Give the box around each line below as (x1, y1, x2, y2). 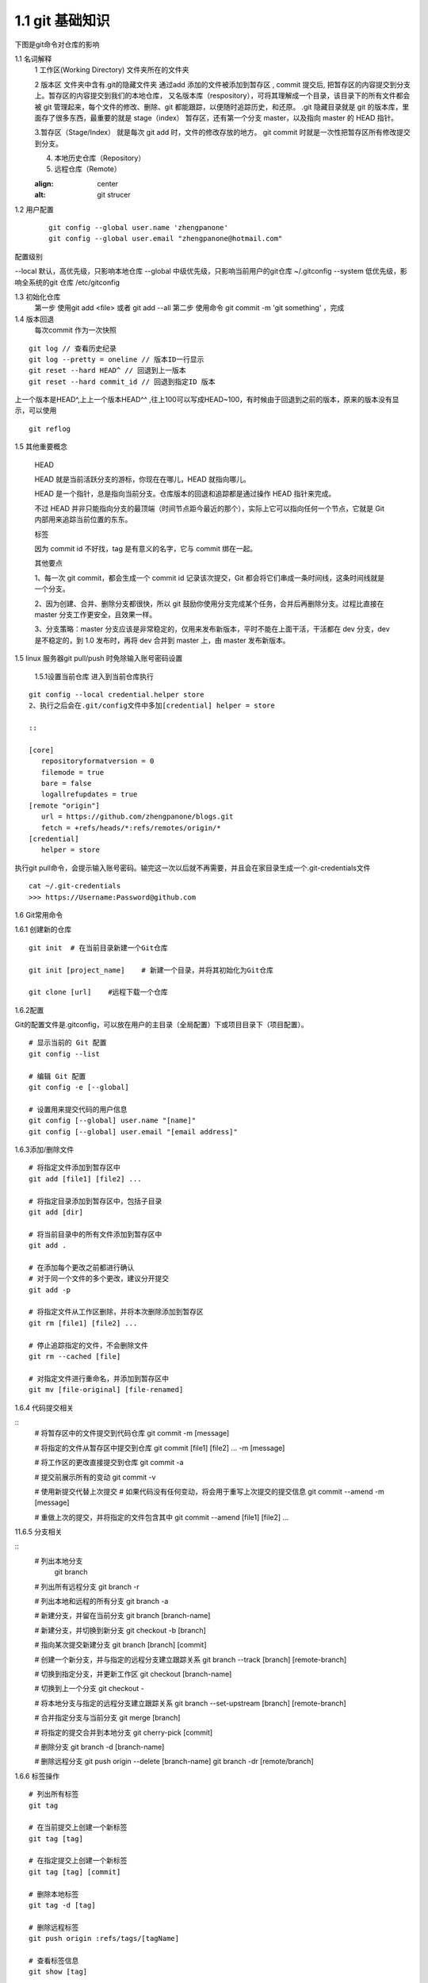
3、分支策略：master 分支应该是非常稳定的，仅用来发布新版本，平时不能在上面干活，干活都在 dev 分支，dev (34, 624, 390, 634)
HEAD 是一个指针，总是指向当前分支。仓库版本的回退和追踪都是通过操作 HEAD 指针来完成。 (34, 489, 336, 499)
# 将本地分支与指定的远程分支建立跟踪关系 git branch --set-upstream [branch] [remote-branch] (34, 1698, 346, 1708)
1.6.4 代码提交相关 (14, 1402, 75, 1412)
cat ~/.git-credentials (29, 881, 121, 891)
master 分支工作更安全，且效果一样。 (34, 609, 157, 619)
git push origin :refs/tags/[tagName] (29, 1934, 180, 1943)
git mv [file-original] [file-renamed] (29, 1385, 184, 1394)
